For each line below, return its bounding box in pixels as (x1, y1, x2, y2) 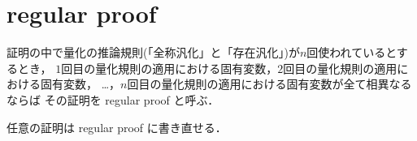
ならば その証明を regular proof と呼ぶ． (7, 91, 219, 108)
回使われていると (306, 44, 397, 61)
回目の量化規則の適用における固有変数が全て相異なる (127, 75, 412, 92)
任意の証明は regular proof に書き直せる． (7, 118, 227, 135)
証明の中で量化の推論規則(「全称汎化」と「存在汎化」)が (7, 44, 300, 61)
